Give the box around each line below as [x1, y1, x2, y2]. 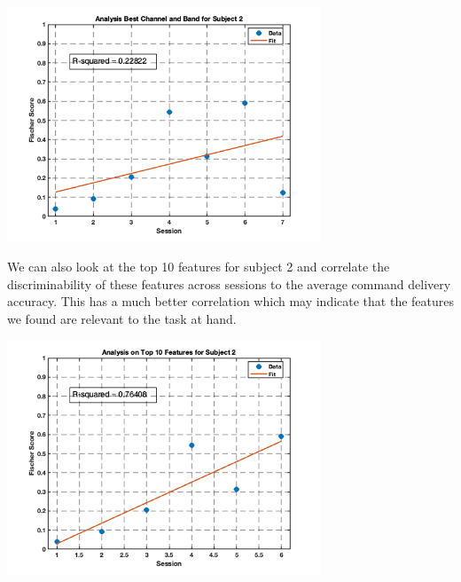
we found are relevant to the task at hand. [7, 309, 237, 327]
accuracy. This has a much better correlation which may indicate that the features [7, 292, 455, 311]
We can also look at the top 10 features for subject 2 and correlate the [7, 257, 390, 276]
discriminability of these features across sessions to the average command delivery [7, 274, 451, 293]
